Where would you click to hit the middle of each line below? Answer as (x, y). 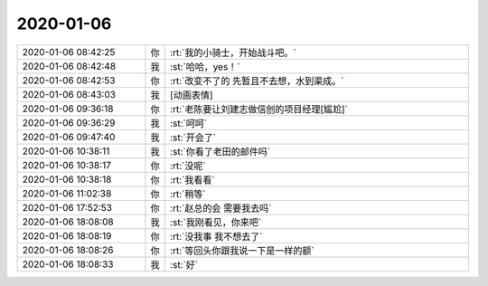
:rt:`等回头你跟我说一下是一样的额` (243, 251)
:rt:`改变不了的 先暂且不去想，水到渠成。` (257, 81)
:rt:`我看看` (193, 179)
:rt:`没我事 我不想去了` (216, 236)
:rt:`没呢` (188, 166)
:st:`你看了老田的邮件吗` (221, 151)
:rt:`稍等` (188, 194)
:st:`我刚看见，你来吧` (216, 222)
